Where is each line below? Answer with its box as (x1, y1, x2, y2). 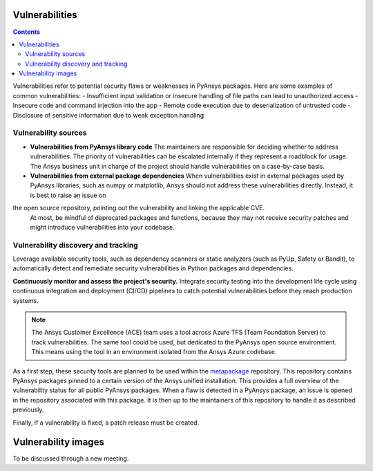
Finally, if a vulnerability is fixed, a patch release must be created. (12, 418, 200, 427)
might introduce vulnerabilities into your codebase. (30, 223, 175, 231)
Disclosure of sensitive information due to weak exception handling (12, 111, 204, 119)
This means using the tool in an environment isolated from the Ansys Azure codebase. (31, 348, 277, 356)
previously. (12, 405, 44, 414)
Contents (12, 28, 41, 36)
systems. (12, 296, 39, 304)
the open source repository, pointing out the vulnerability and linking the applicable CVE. (12, 204, 265, 212)
